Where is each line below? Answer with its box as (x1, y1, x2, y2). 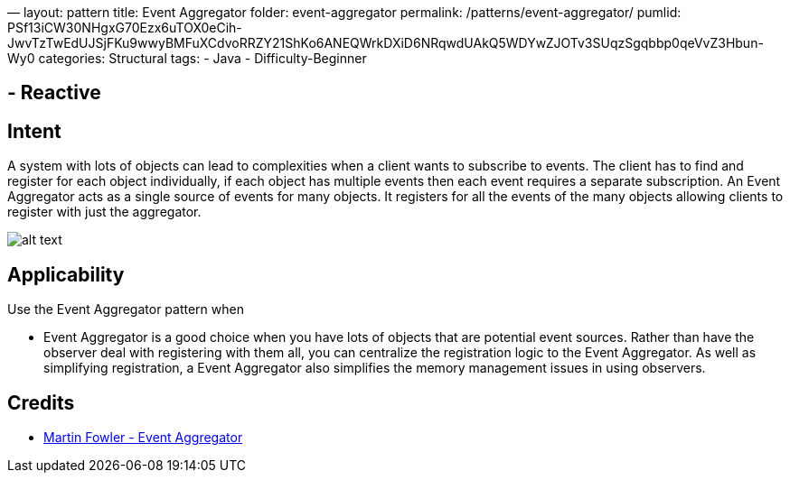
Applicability (7, 263, 125, 286)
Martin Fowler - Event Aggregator (43, 429, 243, 445)
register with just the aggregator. (7, 204, 202, 220)
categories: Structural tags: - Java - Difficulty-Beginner (38, 51, 367, 66)
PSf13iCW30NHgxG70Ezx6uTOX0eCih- (7, 20, 242, 35)
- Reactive (7, 81, 101, 105)
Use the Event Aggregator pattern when (7, 301, 244, 318)
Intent (7, 119, 61, 143)
